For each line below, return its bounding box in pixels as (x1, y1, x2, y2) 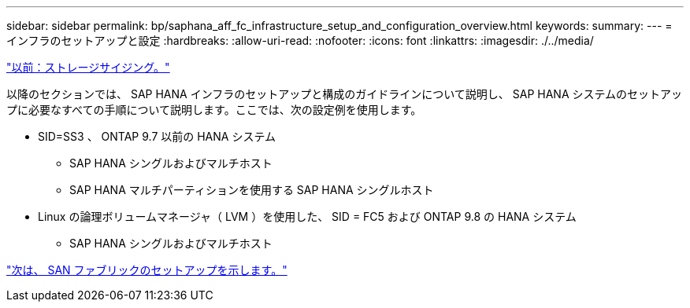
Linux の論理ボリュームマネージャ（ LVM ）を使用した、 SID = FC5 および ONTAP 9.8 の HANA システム (38, 210, 577, 223)
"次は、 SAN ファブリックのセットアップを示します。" (6, 263, 287, 277)
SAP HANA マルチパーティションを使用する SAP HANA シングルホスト (69, 183, 434, 196)
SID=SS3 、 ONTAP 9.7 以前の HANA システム (38, 130, 276, 143)
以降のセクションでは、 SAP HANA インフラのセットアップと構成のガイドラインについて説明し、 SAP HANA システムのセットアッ (6, 87, 683, 101)
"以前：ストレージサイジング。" (6, 60, 170, 74)
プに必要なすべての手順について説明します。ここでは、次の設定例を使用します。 (6, 103, 422, 116)
